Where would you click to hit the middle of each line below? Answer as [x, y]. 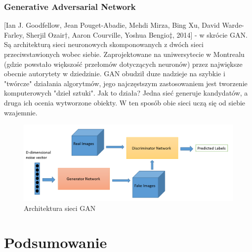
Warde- [233, 25]
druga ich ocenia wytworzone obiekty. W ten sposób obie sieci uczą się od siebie [125, 102]
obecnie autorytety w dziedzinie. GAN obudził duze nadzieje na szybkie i [115, 74]
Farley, [14, 34]
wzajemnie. [21, 112]
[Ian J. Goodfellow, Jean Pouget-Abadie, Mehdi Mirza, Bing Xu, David [112, 25]
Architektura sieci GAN [60, 208]
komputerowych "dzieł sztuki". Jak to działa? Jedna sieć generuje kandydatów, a [126, 93]
